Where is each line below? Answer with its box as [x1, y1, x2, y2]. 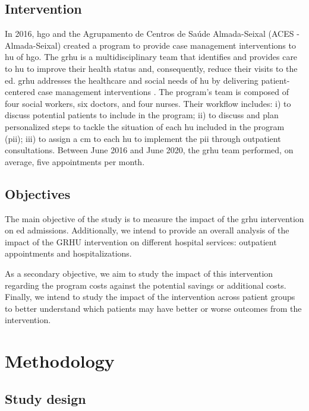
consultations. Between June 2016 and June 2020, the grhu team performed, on [5, 144, 294, 156]
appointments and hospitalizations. [5, 247, 132, 260]
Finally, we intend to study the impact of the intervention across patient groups [5, 290, 295, 303]
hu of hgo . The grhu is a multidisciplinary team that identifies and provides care [5, 50, 298, 63]
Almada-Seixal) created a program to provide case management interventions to [5, 39, 296, 51]
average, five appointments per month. [5, 155, 145, 167]
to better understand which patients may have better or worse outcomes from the [5, 302, 302, 314]
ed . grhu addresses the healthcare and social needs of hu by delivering [5, 74, 258, 86]
